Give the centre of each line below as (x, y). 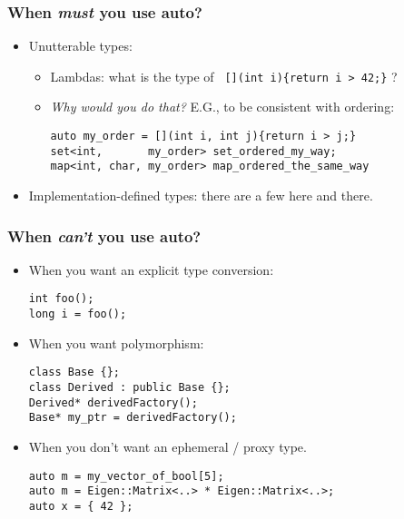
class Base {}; (74, 372)
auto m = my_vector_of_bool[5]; (126, 476)
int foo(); (61, 299)
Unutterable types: (80, 46)
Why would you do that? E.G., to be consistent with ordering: (222, 107)
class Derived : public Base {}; (129, 387)
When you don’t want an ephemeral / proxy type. (168, 446)
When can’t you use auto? (104, 235)
